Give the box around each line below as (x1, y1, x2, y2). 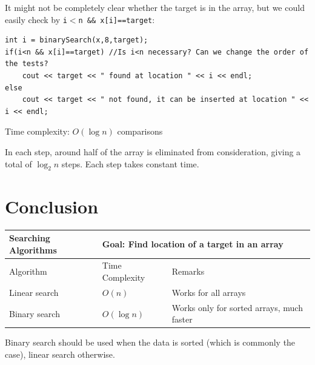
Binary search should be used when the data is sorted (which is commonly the (5, 336, 296, 349)
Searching (9, 232, 50, 244)
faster (171, 313, 193, 326)
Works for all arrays (171, 286, 246, 298)
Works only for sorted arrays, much (171, 301, 303, 313)
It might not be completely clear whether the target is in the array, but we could (5, 1, 305, 13)
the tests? (5, 59, 48, 69)
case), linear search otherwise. (5, 348, 115, 361)
